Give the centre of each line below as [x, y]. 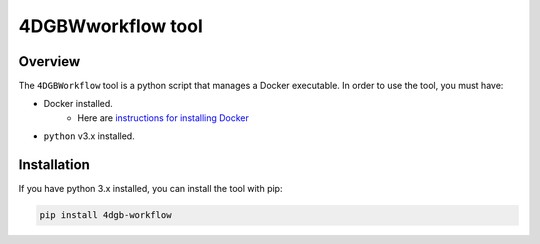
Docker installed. [78, 104]
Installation [54, 165]
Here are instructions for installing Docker [163, 117]
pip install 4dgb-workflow [105, 215]
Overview [49, 61]
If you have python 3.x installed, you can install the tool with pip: [150, 189]
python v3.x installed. [89, 136]
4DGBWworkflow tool [111, 26]
